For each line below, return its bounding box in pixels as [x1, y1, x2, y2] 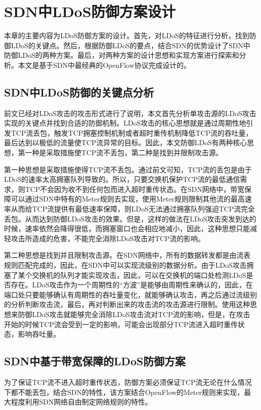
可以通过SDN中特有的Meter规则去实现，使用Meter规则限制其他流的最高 [11, 193, 245, 204]
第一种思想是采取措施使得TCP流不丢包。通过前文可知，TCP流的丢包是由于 [4, 164, 252, 174]
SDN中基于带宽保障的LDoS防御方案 [4, 353, 186, 369]
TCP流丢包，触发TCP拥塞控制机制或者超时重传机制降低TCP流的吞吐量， [11, 127, 253, 138]
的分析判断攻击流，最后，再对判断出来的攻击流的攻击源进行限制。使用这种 [4, 299, 250, 310]
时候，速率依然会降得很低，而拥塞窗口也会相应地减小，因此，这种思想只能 [4, 223, 250, 234]
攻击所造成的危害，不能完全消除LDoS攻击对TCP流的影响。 [11, 233, 205, 243]
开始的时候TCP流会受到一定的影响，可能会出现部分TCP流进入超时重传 [4, 319, 238, 329]
